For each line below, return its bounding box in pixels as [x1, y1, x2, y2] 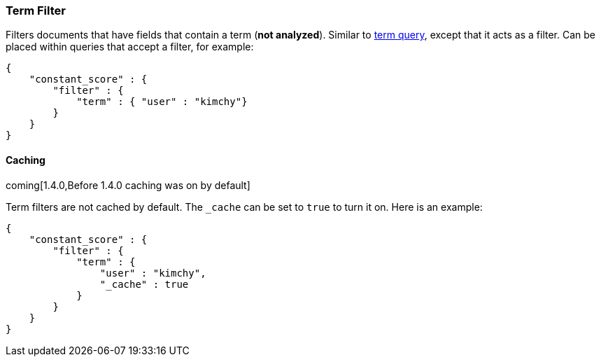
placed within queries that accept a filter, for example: [6, 41, 254, 53]
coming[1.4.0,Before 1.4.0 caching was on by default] [6, 179, 250, 191]
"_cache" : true [99, 278, 189, 290]
